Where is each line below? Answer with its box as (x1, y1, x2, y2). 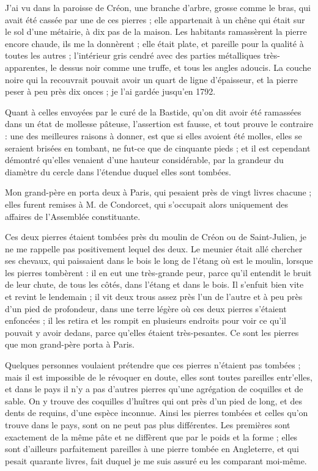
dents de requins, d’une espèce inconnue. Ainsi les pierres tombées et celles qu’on (5, 406, 308, 419)
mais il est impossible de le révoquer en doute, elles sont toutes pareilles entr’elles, (5, 370, 312, 383)
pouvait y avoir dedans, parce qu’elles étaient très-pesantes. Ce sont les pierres (5, 326, 299, 338)
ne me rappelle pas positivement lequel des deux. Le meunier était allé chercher (5, 242, 303, 255)
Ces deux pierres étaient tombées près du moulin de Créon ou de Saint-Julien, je (5, 230, 306, 243)
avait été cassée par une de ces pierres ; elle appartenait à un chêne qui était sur (5, 13, 305, 26)
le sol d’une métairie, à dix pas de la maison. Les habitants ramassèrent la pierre (5, 25, 307, 38)
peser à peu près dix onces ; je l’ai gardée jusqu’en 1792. (5, 85, 216, 98)
